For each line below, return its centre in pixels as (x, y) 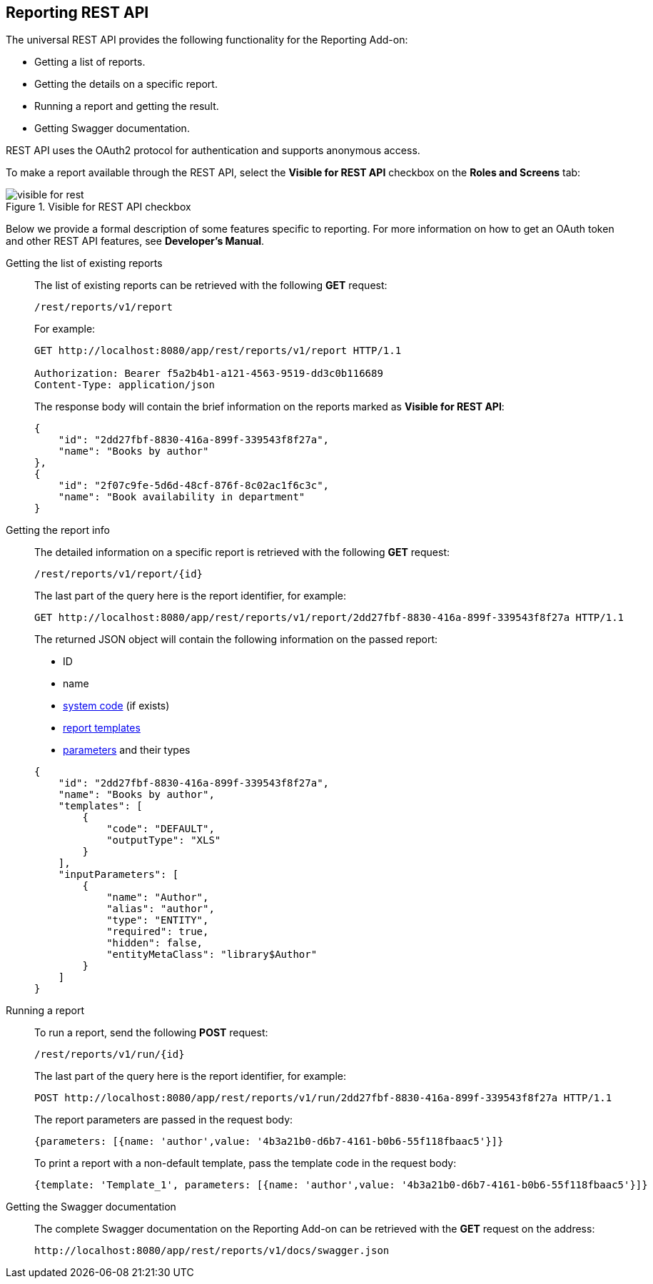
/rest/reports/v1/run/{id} (110, 1055)
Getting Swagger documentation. (112, 128)
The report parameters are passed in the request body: (164, 1120)
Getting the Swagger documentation (91, 1207)
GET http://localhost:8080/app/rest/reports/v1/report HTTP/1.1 (218, 351)
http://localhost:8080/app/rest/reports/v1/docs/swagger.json (212, 1251)
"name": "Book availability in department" (182, 497)
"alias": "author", (161, 909)
